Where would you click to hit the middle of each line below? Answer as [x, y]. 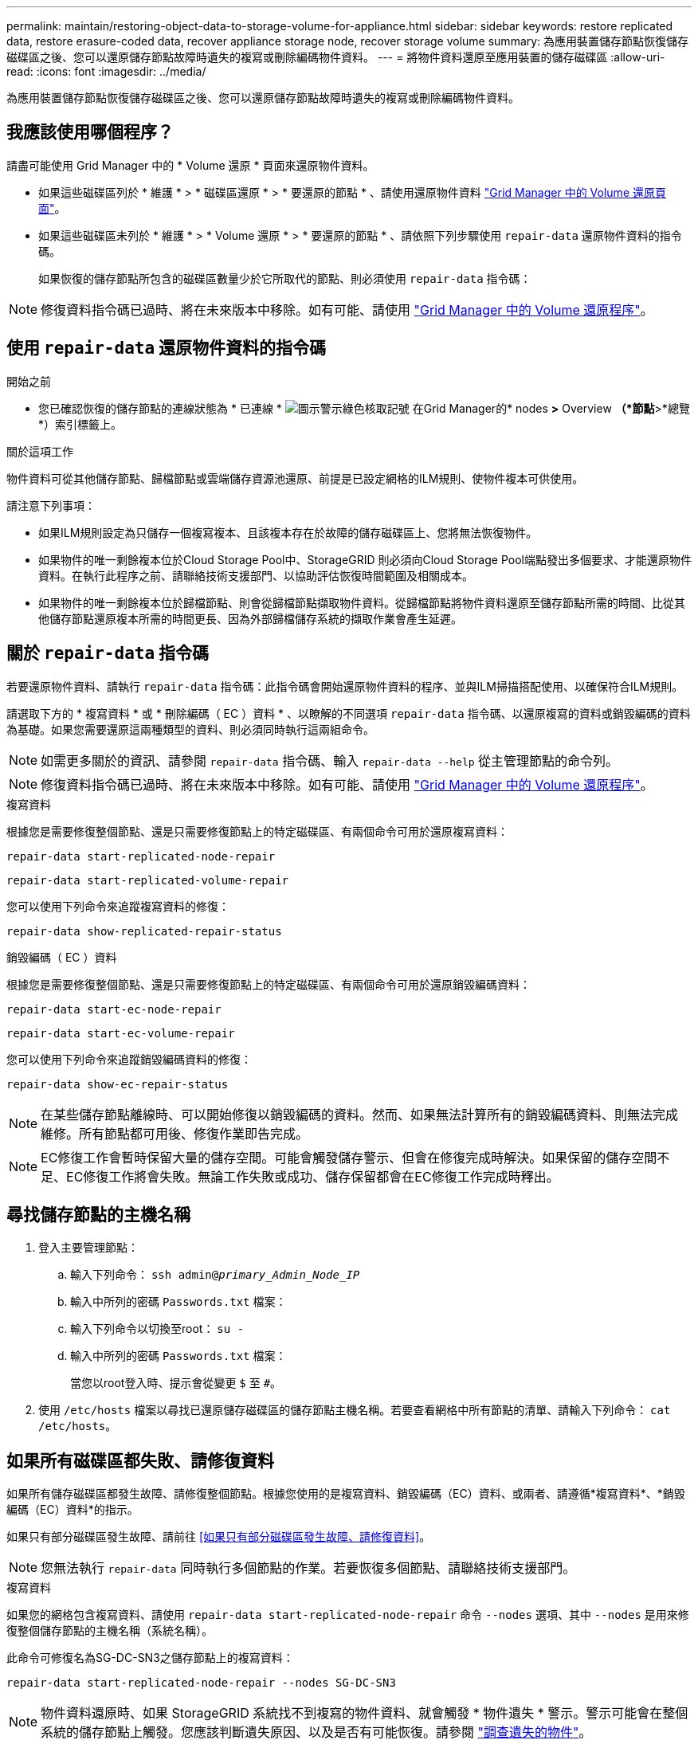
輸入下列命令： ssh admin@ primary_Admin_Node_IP [215, 1275]
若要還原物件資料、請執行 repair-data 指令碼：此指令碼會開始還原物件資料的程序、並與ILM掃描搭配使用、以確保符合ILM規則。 [345, 686]
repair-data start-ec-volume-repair [121, 1033]
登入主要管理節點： [88, 1248]
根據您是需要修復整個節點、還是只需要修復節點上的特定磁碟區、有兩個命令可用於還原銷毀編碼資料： [269, 984]
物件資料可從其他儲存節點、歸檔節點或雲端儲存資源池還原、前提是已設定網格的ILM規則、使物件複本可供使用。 [295, 478]
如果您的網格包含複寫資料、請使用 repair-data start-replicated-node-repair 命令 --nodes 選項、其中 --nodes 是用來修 [348, 1615]
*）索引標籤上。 [80, 424]
